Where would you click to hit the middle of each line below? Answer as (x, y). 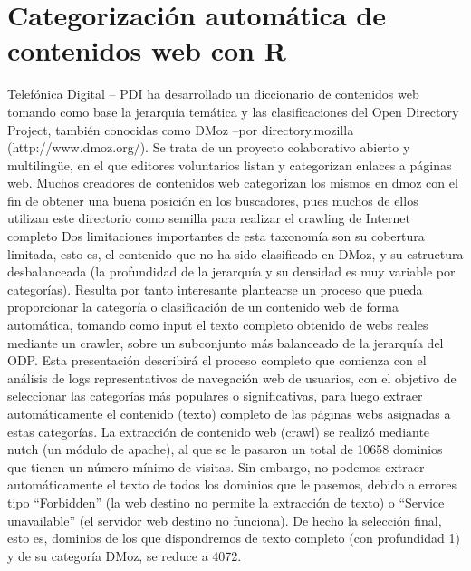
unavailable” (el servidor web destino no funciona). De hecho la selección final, (225, 520)
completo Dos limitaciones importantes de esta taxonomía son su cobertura (216, 236)
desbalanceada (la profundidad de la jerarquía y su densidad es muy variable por (231, 271)
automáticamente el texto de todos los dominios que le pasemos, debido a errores (232, 484)
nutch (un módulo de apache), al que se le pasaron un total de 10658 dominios (225, 449)
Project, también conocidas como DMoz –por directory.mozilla (181, 129)
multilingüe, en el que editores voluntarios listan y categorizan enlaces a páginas (230, 165)
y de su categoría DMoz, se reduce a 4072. (125, 555)
